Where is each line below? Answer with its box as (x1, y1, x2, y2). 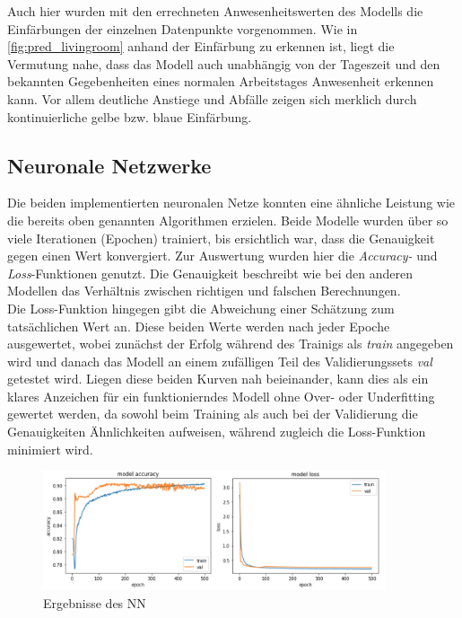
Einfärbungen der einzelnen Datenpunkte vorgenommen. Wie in (7, 19, 358, 38)
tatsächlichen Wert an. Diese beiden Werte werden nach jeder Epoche (7, 316, 390, 335)
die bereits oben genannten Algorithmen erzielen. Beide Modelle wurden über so (7, 210, 449, 229)
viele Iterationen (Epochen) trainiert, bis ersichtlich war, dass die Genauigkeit (7, 228, 435, 247)
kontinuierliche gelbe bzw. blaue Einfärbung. (7, 107, 252, 126)
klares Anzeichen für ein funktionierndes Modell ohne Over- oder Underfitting (7, 386, 435, 405)
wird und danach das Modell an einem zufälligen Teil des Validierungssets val (7, 351, 432, 370)
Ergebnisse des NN (43, 593, 146, 612)
